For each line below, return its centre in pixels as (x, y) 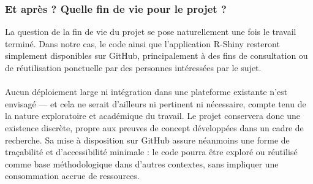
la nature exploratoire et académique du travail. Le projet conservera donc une (153, 116)
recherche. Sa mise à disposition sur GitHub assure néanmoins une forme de (147, 140)
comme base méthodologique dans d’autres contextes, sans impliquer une (142, 163)
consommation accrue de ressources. (72, 176)
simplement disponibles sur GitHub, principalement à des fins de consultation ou (156, 56)
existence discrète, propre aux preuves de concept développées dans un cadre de (154, 127)
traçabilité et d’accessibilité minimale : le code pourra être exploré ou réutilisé (151, 152)
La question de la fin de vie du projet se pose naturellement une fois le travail (151, 32)
